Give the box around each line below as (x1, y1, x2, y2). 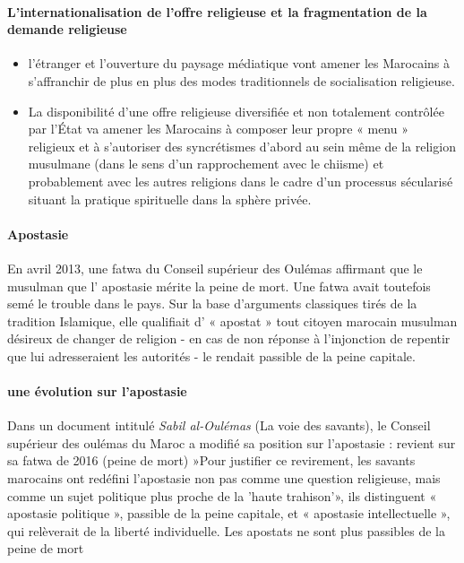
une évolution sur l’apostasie (7, 382, 187, 401)
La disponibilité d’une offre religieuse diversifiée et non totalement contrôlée (28, 101, 444, 120)
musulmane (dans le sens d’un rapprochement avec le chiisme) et (28, 154, 384, 173)
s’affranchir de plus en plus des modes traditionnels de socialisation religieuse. (28, 71, 455, 90)
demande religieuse (7, 20, 127, 39)
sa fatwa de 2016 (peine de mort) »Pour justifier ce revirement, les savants (7, 451, 416, 470)
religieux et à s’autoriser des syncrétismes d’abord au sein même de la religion (28, 136, 456, 155)
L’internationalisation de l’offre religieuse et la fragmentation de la (7, 2, 427, 21)
